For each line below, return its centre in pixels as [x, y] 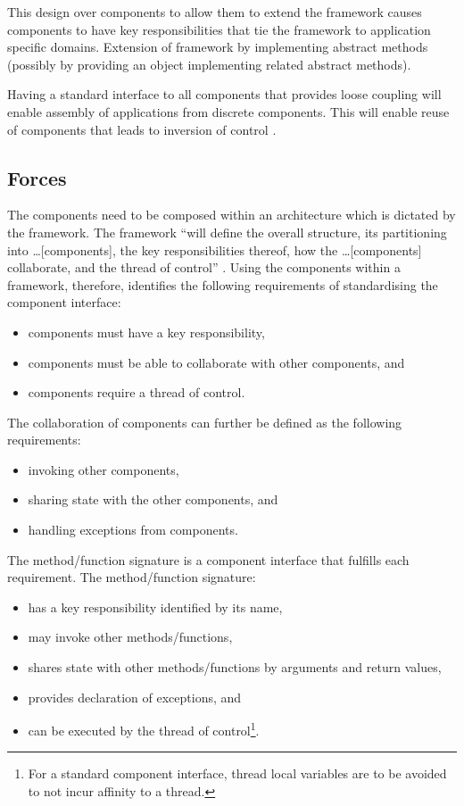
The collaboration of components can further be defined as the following [205, 422]
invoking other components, [104, 469]
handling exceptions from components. [133, 530]
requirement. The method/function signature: [132, 577]
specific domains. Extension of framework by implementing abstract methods [218, 47]
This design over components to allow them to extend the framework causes [215, 12]
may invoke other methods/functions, [130, 637]
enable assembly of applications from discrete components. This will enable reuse [228, 111]
